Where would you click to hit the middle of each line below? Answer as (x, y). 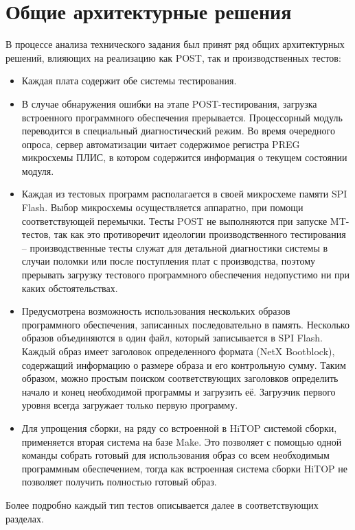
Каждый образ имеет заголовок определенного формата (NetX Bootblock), (178, 351)
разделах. (25, 518)
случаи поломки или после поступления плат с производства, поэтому (169, 261)
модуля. (38, 170)
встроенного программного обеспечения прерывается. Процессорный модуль (182, 117)
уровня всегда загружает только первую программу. (130, 405)
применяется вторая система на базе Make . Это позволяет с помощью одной (182, 441)
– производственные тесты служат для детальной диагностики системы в (175, 247)
